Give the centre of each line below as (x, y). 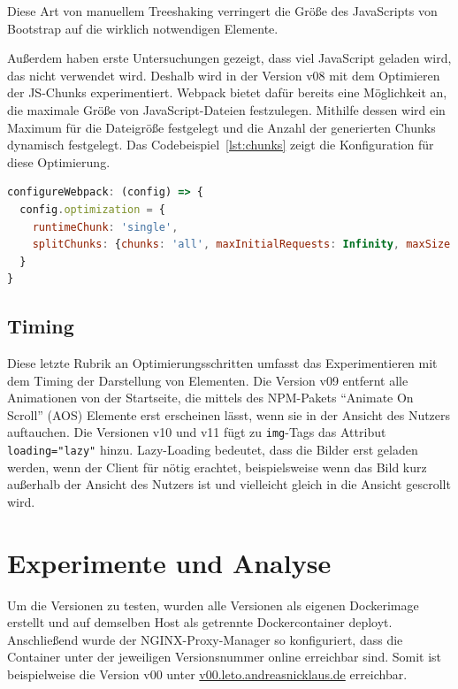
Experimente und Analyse (169, 562)
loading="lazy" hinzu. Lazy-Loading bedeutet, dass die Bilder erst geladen (213, 450)
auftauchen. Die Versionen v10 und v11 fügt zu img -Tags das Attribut (197, 432)
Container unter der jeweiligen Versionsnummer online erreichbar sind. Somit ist (225, 657)
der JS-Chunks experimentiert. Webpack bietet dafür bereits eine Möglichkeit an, (227, 92)
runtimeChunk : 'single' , (105, 227)
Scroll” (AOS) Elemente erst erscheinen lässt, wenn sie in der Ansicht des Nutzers (229, 414)
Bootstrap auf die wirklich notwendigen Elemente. (143, 28)
